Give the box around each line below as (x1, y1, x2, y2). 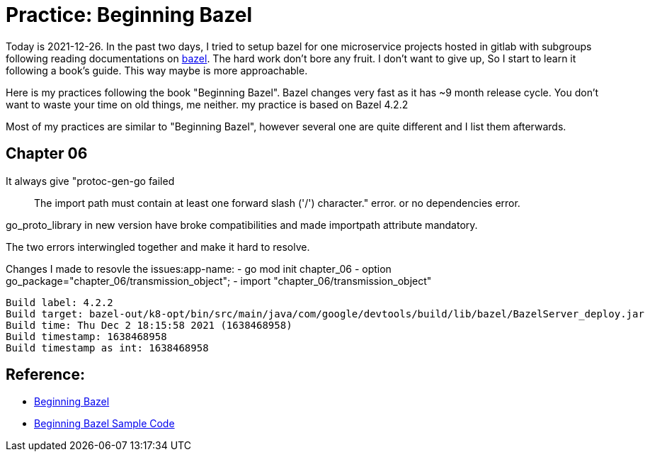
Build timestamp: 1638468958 (6, 330, 167, 342)
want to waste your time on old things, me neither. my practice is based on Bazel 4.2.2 (6, 98, 409, 111)
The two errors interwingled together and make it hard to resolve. (6, 240, 310, 253)
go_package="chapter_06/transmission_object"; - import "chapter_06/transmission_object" (6, 274, 432, 287)
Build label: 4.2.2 (6, 296, 113, 308)
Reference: (6, 366, 85, 384)
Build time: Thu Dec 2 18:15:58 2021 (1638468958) (6, 319, 292, 331)
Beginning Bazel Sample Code (34, 417, 175, 430)
